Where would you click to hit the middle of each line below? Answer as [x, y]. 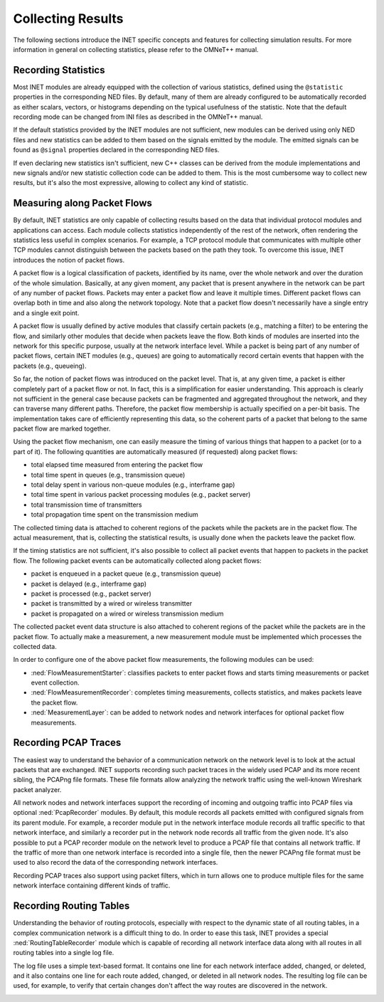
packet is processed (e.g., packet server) [91, 594]
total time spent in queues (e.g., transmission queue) [108, 475]
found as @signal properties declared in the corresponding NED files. [116, 150]
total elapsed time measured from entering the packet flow [117, 465]
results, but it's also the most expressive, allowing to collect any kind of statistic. [131, 183]
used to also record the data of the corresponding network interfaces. [116, 863]
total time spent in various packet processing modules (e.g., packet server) [141, 495]
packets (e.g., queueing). [50, 366]
